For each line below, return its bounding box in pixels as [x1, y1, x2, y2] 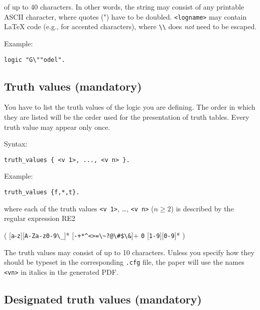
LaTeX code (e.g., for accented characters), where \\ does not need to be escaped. [4, 21, 257, 32]
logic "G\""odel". [4, 56, 65, 63]
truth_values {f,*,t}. [4, 188, 80, 196]
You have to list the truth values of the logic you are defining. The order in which [4, 102, 255, 112]
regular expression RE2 [4, 213, 75, 223]
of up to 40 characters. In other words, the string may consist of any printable [4, 2, 244, 12]
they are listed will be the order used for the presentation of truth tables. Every [4, 111, 249, 122]
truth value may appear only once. [4, 121, 110, 132]
